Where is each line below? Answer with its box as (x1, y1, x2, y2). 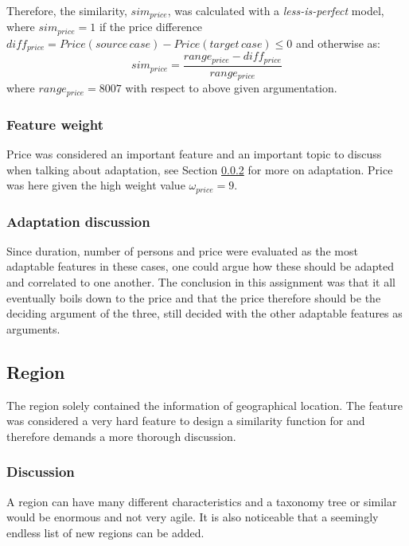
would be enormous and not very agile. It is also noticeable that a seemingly (6, 509, 379, 525)
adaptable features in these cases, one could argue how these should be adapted (6, 258, 395, 275)
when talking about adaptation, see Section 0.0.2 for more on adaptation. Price (6, 161, 393, 177)
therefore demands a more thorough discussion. (6, 427, 236, 444)
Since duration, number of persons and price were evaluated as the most (6, 242, 358, 259)
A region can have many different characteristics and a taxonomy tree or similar (6, 493, 397, 509)
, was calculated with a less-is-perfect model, (167, 2, 384, 18)
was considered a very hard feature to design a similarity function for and (6, 412, 365, 429)
